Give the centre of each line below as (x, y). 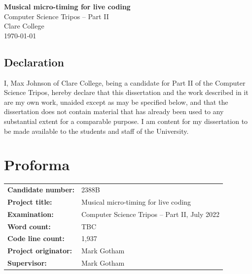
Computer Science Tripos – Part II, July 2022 (150, 214)
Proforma (37, 165)
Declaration (34, 62)
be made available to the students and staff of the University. (96, 131)
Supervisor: (27, 263)
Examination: (31, 214)
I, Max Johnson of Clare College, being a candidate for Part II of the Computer (125, 82)
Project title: (30, 201)
